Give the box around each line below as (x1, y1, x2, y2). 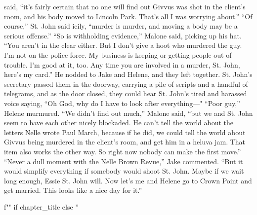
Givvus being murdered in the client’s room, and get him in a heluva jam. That (4, 137, 246, 147)
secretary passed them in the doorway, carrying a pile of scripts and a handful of (4, 78, 248, 89)
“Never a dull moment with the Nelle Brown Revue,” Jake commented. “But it (4, 156, 243, 166)
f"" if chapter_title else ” (4, 201, 79, 212)
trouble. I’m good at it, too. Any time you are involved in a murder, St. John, (4, 59, 240, 70)
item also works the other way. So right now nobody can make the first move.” (4, 146, 241, 156)
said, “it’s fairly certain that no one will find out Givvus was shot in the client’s (4, 1, 246, 11)
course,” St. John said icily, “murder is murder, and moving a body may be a (4, 21, 238, 31)
